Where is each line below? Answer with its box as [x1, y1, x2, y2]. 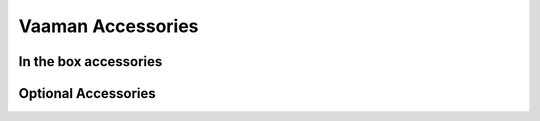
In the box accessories [18, 53, 163, 70]
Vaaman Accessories [18, 15, 199, 37]
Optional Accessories [18, 85, 157, 102]
